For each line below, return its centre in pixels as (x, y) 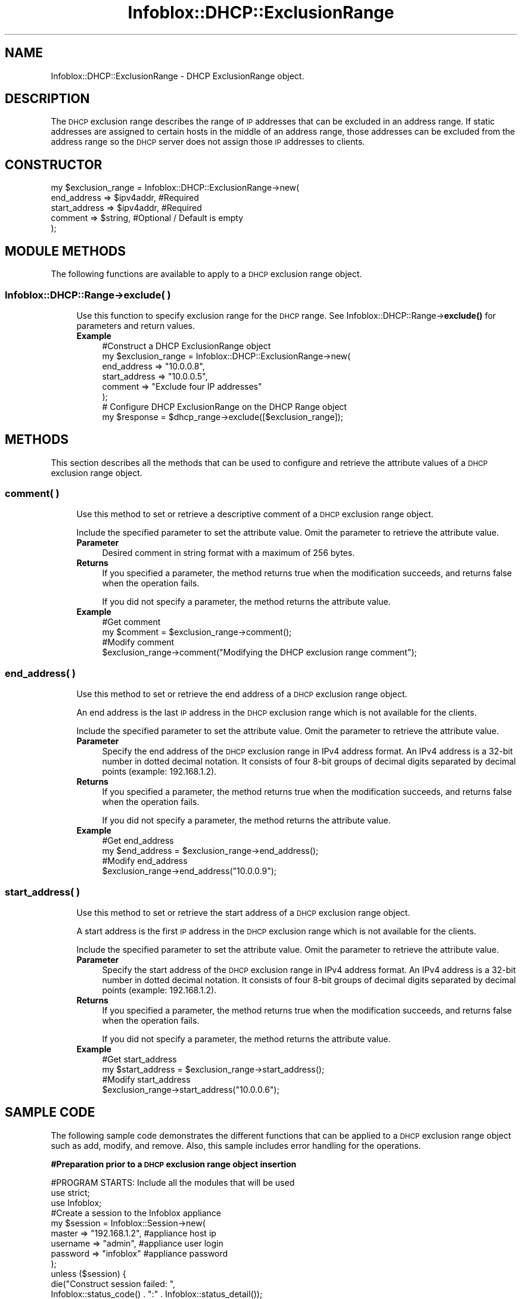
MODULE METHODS (66, 251)
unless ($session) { (88, 1273)
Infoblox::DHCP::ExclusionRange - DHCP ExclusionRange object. (178, 76)
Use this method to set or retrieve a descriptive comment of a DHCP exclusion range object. (255, 514)
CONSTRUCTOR (54, 164)
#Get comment (131, 622)
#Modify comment (138, 642)
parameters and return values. (136, 325)
